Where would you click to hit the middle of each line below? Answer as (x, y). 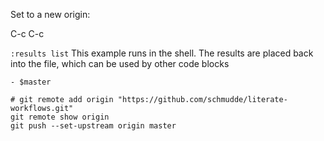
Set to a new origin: (50, 14)
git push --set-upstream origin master (93, 126)
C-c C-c (27, 33)
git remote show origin (60, 117)
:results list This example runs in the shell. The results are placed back (162, 53)
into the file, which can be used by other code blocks (120, 63)
